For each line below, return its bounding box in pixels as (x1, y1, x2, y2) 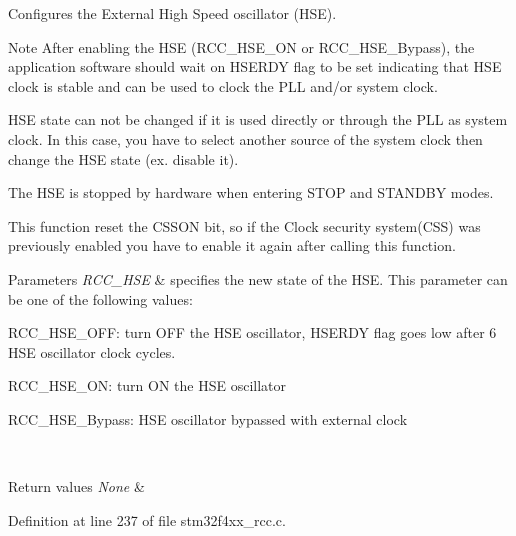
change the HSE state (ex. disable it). (8, 148, 239, 169)
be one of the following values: (8, 288, 193, 309)
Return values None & (8, 476, 145, 497)
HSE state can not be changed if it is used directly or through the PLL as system (8, 109, 508, 130)
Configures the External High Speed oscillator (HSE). (8, 3, 337, 23)
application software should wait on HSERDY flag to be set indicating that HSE (8, 56, 502, 77)
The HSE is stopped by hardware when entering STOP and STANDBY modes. (8, 182, 494, 203)
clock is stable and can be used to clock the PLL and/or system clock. (8, 75, 438, 96)
